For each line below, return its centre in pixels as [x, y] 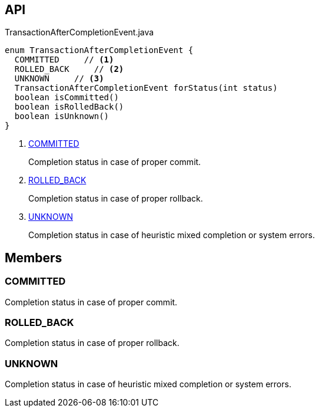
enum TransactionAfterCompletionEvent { [99, 50]
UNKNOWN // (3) [59, 79]
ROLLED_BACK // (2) [69, 69]
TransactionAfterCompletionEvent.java [79, 32]
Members [34, 258]
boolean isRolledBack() [69, 107]
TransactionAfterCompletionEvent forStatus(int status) [146, 88]
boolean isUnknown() [62, 116]
